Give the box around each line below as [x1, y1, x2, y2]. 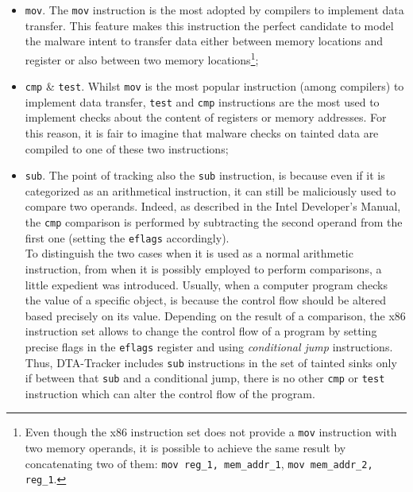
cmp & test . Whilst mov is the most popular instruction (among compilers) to [25, 78, 404, 95]
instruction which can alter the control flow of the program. [25, 385, 315, 401]
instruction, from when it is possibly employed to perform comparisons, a [25, 260, 382, 277]
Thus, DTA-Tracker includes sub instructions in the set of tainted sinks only [25, 354, 397, 370]
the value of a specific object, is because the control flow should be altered [25, 292, 386, 308]
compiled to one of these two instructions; [25, 140, 229, 157]
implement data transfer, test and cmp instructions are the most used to [25, 93, 380, 110]
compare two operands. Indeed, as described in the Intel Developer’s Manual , [25, 198, 401, 215]
